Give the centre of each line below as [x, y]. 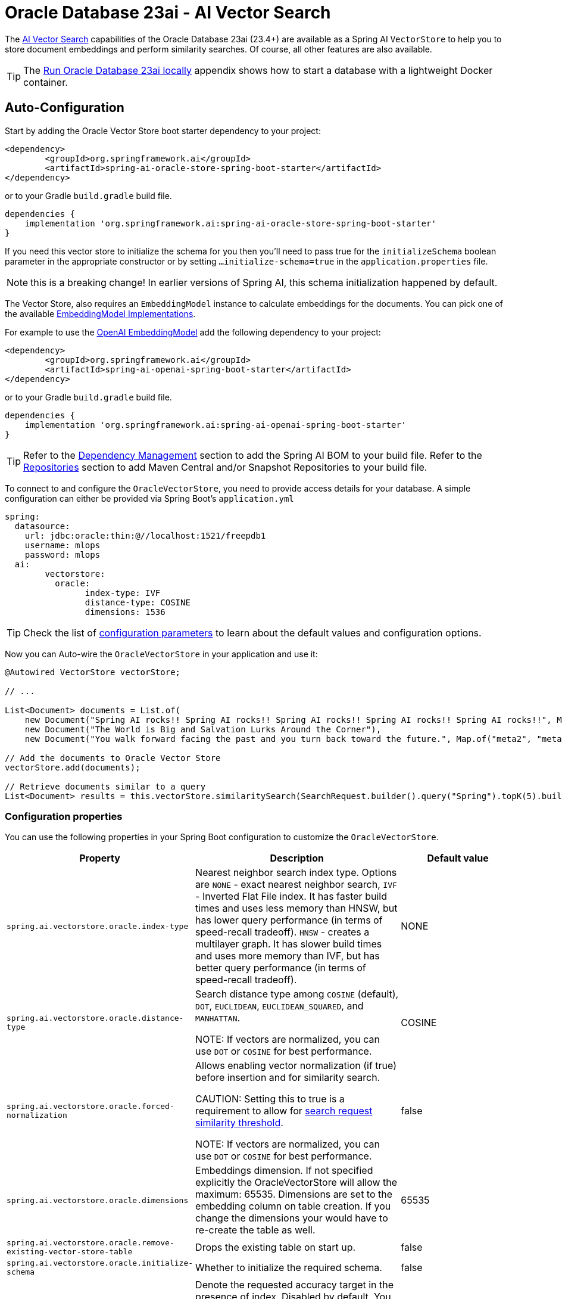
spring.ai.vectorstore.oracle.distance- [95, 1018]
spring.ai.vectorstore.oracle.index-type [98, 926]
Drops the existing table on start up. [276, 1247]
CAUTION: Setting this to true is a [270, 1099]
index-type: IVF [123, 593]
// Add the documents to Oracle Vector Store [113, 758]
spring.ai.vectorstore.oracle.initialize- [100, 1263]
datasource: [42, 526]
